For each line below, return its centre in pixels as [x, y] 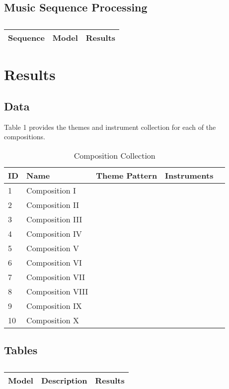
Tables [21, 350]
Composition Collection [114, 155]
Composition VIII [57, 291]
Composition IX [54, 305]
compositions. [25, 137]
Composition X [53, 320]
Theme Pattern [127, 175]
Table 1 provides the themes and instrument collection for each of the [110, 127]
